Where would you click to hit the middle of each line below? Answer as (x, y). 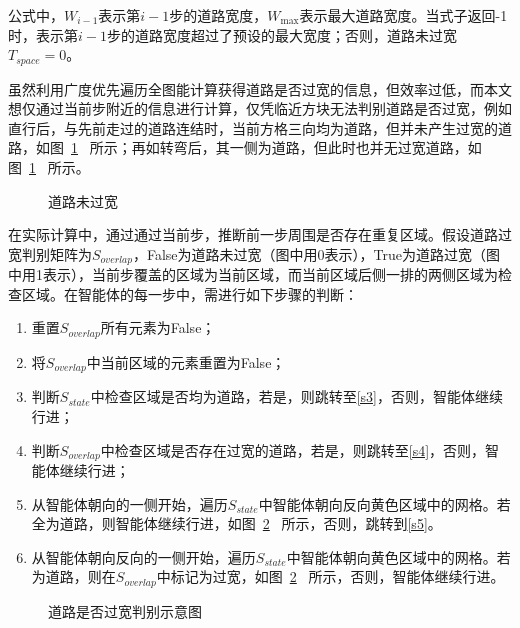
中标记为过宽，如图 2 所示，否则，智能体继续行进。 (330, 576)
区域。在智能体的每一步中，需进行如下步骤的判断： (189, 293)
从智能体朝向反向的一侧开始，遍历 (143, 556)
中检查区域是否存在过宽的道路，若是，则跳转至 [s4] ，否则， (293, 449)
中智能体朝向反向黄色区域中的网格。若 (384, 503)
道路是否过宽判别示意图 (125, 610)
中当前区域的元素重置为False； (186, 361)
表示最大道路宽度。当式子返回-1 (403, 15)
